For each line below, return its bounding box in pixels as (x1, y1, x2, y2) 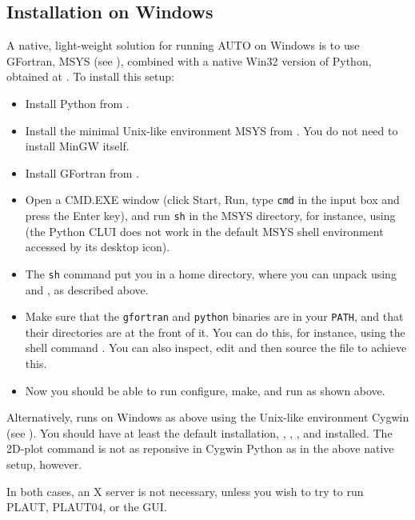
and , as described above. (25, 281, 149, 298)
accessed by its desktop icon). (25, 238, 170, 255)
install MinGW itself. (25, 138, 130, 154)
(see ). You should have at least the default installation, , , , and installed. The (6, 424, 393, 441)
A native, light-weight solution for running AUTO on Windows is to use (6, 37, 360, 54)
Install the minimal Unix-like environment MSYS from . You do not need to (25, 122, 398, 138)
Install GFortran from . (25, 164, 139, 181)
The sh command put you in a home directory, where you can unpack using (25, 265, 397, 282)
